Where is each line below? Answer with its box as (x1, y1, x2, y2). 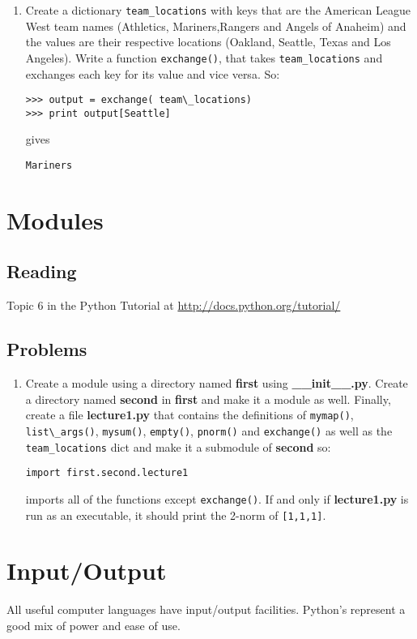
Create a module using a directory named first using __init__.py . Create (25, 375, 408, 392)
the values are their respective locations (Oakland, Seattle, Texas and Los (25, 33, 391, 50)
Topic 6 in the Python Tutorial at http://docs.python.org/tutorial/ (6, 297, 341, 314)
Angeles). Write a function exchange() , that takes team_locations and (25, 49, 383, 66)
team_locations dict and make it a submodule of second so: (25, 438, 331, 455)
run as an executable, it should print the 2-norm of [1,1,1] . (25, 506, 326, 523)
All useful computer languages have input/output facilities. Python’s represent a (6, 601, 406, 618)
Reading (6, 259, 77, 284)
